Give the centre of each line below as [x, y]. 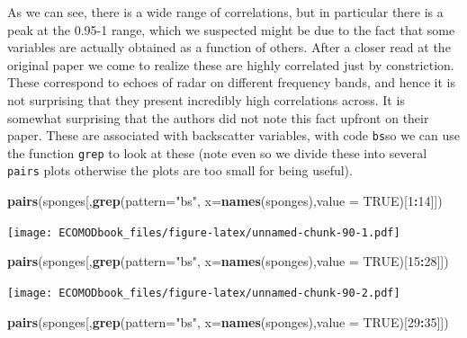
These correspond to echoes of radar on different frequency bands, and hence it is [231, 82]
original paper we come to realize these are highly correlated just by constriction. [231, 64]
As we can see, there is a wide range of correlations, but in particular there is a [225, 12]
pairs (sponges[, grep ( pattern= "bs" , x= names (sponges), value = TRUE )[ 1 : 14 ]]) [225, 201]
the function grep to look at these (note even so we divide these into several [217, 152]
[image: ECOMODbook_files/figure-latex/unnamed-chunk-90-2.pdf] [204, 293]
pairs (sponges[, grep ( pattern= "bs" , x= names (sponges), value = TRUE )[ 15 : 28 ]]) [228, 261]
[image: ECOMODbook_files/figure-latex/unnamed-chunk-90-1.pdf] [204, 232]
